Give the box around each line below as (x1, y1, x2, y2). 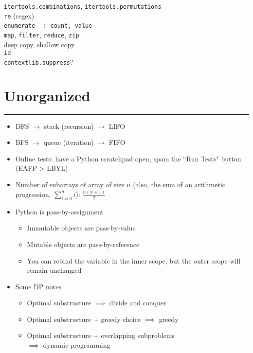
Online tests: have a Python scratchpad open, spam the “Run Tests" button (15, 153, 241, 163)
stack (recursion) (44, 121, 94, 131)
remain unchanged (27, 265, 82, 275)
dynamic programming (43, 340, 110, 350)
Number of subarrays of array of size (15, 179, 125, 190)
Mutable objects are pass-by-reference (27, 239, 140, 249)
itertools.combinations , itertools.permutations (4, 1, 162, 11)
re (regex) (4, 10, 35, 20)
